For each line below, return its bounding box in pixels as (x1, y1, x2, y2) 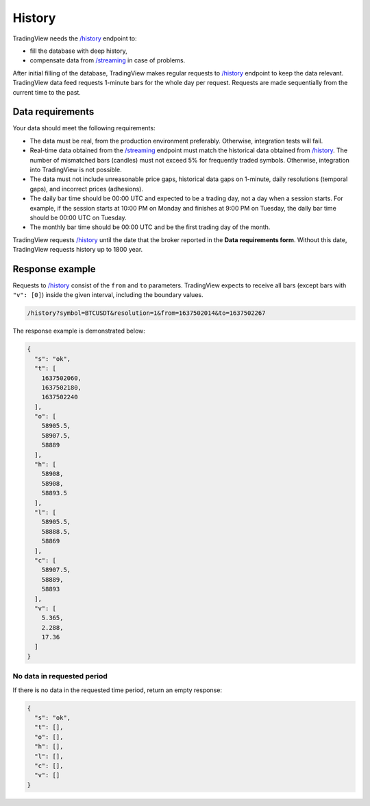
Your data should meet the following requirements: (12, 124, 156, 132)
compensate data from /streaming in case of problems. (29, 56, 186, 64)
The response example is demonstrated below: (12, 327, 145, 335)
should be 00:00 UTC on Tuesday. (29, 213, 127, 222)
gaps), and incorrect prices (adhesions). (29, 185, 144, 193)
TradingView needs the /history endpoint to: (12, 34, 137, 43)
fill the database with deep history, (29, 47, 127, 55)
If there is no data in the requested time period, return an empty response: (12, 686, 223, 694)
